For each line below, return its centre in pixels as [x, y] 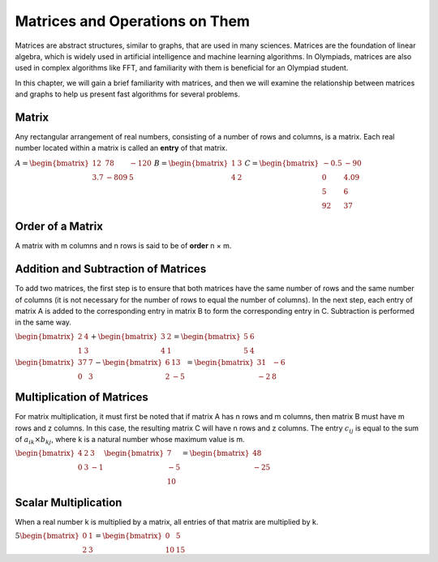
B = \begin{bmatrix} [191, 163]
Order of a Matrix [59, 227]
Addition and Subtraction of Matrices [111, 269]
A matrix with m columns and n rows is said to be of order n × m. [123, 246]
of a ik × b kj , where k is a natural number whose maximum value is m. [130, 440]
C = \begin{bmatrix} [282, 163]
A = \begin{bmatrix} [52, 163]
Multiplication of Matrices [82, 397]
